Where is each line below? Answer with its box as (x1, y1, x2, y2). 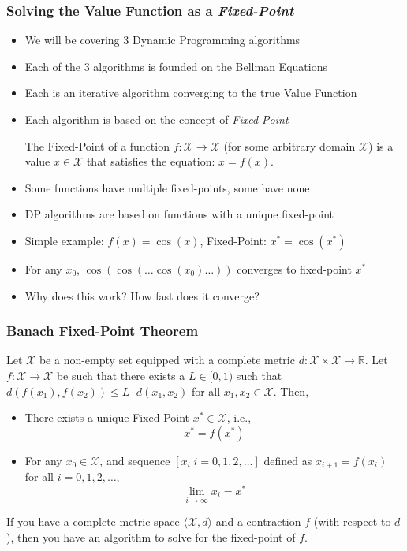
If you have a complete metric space (6, 513, 180, 530)
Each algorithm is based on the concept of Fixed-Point (24, 111, 289, 127)
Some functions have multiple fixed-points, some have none (24, 179, 310, 195)
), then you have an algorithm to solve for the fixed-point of (6, 528, 296, 545)
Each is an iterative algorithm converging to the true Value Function (24, 84, 357, 101)
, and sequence (99, 452, 170, 468)
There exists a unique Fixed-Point (24, 409, 190, 426)
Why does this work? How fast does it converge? (24, 287, 260, 303)
